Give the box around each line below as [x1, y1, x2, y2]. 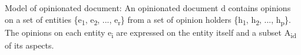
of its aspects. [5, 39, 54, 51]
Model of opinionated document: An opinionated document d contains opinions [5, 2, 291, 13]
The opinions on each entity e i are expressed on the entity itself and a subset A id [5, 26, 296, 40]
